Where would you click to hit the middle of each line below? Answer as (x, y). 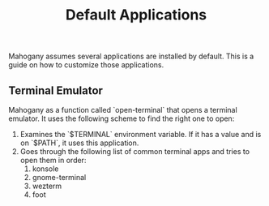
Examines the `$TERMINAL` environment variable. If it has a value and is (141, 134)
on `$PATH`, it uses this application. (79, 143)
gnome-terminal (59, 177)
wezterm (47, 186)
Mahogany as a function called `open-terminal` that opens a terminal (123, 110)
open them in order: (53, 160)
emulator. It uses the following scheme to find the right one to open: (122, 118)
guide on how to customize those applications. (86, 65)
